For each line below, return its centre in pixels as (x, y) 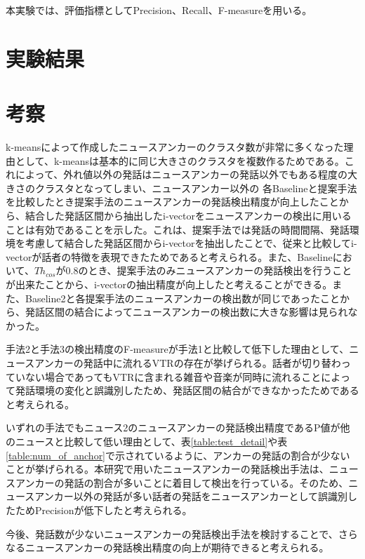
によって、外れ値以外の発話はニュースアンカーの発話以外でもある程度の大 (186, 174)
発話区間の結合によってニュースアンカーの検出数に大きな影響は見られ (186, 312)
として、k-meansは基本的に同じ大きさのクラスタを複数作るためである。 (180, 160)
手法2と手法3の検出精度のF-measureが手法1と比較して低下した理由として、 (178, 349)
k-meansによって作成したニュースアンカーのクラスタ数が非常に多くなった (175, 147)
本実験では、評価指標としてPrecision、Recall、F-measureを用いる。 (159, 10)
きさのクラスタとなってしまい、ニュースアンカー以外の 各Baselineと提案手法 (181, 188)
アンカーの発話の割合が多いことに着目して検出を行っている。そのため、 (182, 482)
